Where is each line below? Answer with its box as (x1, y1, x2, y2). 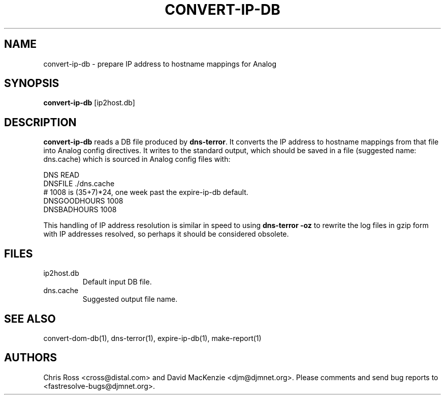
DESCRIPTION (4, 116, 77, 129)
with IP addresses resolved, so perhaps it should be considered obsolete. (43, 230, 289, 239)
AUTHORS (4, 351, 57, 364)
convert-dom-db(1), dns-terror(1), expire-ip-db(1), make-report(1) (43, 333, 262, 343)
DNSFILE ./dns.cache (43, 179, 115, 188)
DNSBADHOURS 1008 (43, 205, 117, 214)
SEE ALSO (4, 312, 56, 325)
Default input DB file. (82, 277, 152, 287)
